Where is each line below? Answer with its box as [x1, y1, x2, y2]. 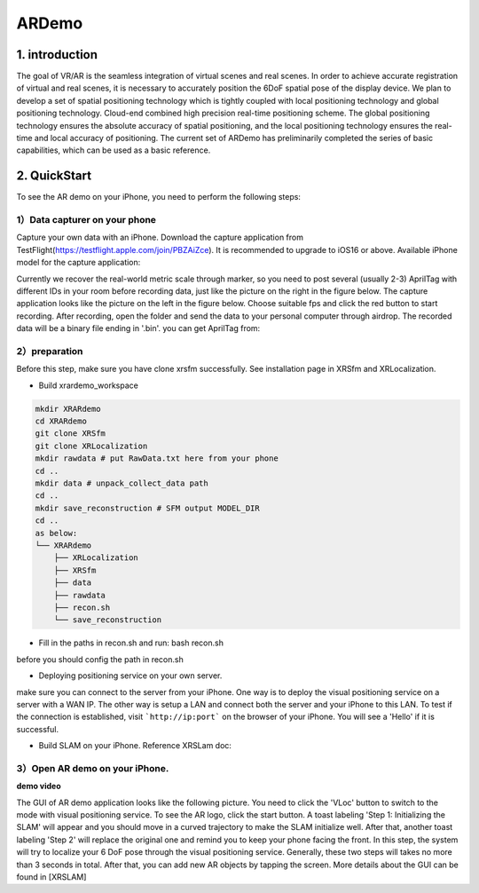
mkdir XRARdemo [35, 404, 101, 414]
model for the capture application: [16, 257, 141, 268]
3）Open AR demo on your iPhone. [16, 762, 169, 774]
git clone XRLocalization [35, 440, 148, 451]
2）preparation [16, 344, 83, 357]
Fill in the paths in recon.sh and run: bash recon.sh [38, 637, 224, 648]
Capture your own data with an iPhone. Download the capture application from [16, 232, 303, 243]
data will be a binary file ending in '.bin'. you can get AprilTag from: [16, 323, 261, 334]
